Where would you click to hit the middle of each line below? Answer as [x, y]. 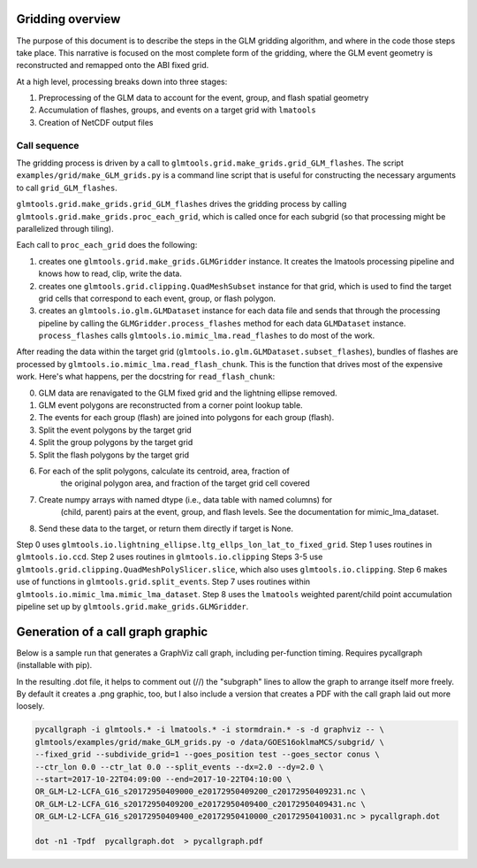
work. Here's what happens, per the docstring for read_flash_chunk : [146, 377]
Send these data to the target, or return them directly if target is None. [166, 528]
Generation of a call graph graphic [112, 631]
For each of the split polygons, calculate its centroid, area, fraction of [164, 471]
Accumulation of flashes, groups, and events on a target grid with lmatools [178, 110]
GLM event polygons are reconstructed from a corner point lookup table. [171, 405]
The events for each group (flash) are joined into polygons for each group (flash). [186, 418]
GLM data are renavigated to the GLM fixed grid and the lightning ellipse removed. [188, 393]
